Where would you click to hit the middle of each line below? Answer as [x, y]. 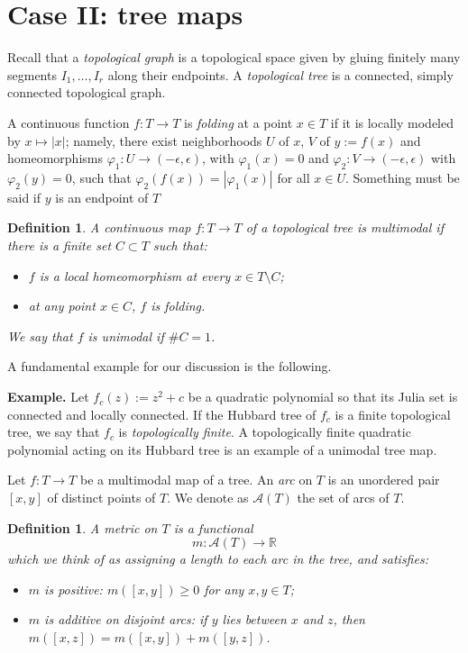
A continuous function [69, 122]
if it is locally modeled [392, 122]
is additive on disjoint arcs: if [126, 619]
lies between [254, 619]
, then [349, 619]
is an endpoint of [102, 197]
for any [224, 589]
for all [294, 177]
